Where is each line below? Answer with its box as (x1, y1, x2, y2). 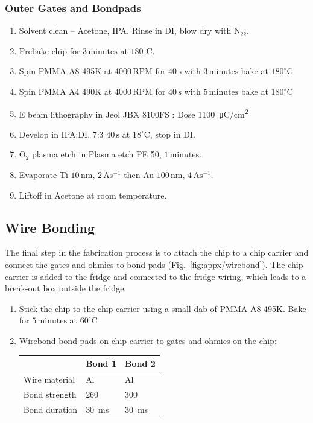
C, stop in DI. (144, 127, 195, 140)
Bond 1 (86, 357, 116, 370)
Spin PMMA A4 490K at (19, 85, 112, 97)
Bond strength (23, 387, 77, 400)
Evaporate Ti (19, 168, 68, 181)
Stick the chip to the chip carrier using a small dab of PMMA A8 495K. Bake (19, 302, 306, 314)
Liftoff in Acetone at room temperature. (19, 188, 167, 201)
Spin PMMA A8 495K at (19, 65, 112, 77)
